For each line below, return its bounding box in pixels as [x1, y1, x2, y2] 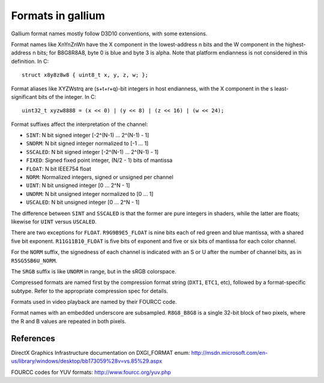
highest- [285, 41, 306, 48]
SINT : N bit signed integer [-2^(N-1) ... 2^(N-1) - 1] [26, 132, 149, 139]
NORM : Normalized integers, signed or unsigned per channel [26, 174, 173, 181]
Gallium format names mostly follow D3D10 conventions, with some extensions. [11, 30, 208, 37]
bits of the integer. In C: [38, 93, 97, 100]
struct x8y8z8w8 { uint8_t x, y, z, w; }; [22, 72, 149, 79]
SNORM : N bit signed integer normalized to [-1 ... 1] [26, 140, 149, 147]
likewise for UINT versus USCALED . [11, 218, 97, 225]
